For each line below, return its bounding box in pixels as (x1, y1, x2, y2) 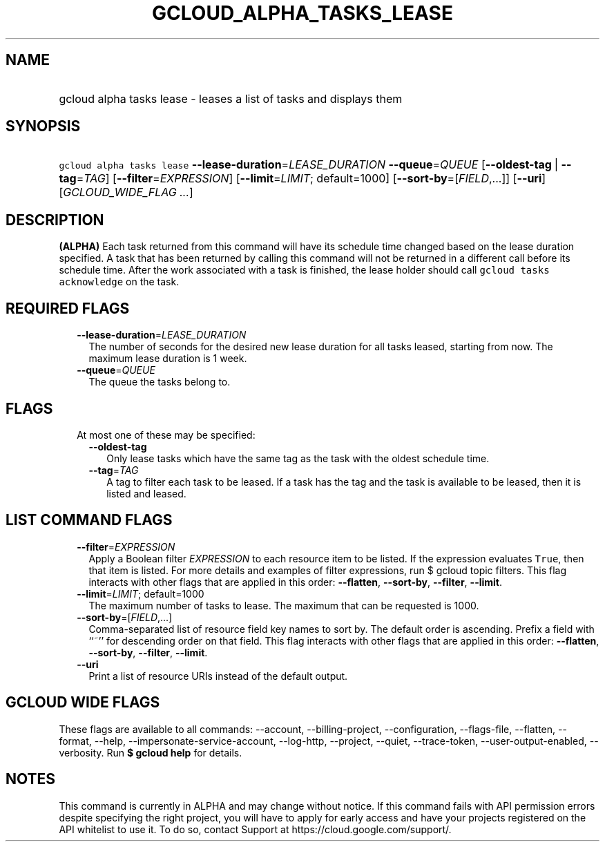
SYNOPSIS (6, 117, 81, 135)
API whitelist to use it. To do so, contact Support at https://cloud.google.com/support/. (59, 823, 452, 835)
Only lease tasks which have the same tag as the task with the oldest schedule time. (106, 452, 490, 464)
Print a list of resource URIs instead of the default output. (88, 669, 348, 682)
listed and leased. (106, 487, 186, 499)
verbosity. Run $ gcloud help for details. (59, 746, 242, 759)
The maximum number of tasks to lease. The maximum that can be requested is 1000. (88, 599, 479, 611)
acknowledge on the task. (59, 276, 180, 288)
